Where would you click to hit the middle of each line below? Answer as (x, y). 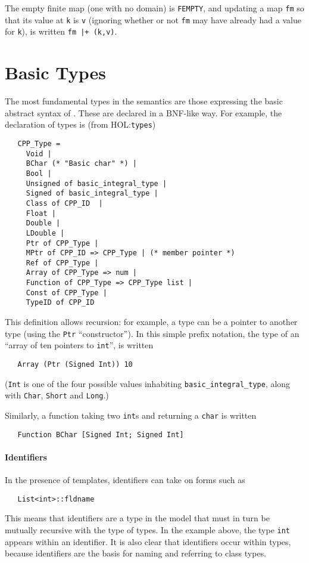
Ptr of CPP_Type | (62, 243)
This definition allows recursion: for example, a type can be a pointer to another (151, 322)
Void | (39, 154)
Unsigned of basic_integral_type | (96, 183)
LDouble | (45, 233)
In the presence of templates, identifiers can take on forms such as (125, 480)
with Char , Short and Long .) (57, 395)
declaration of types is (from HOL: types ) (80, 124)
